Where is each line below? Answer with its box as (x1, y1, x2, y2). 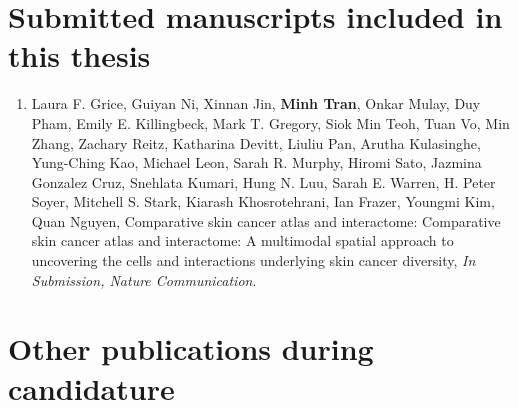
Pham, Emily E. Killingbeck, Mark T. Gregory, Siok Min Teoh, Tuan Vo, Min (31, 112, 510, 133)
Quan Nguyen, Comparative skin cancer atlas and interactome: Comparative (31, 210, 501, 231)
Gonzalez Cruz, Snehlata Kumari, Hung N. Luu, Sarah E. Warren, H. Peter (31, 171, 496, 192)
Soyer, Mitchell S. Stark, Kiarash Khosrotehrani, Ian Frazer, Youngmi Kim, (31, 191, 495, 212)
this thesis (8, 35, 151, 76)
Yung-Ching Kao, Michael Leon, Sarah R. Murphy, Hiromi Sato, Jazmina (31, 152, 482, 173)
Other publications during (8, 328, 374, 369)
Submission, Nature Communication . (31, 269, 257, 290)
